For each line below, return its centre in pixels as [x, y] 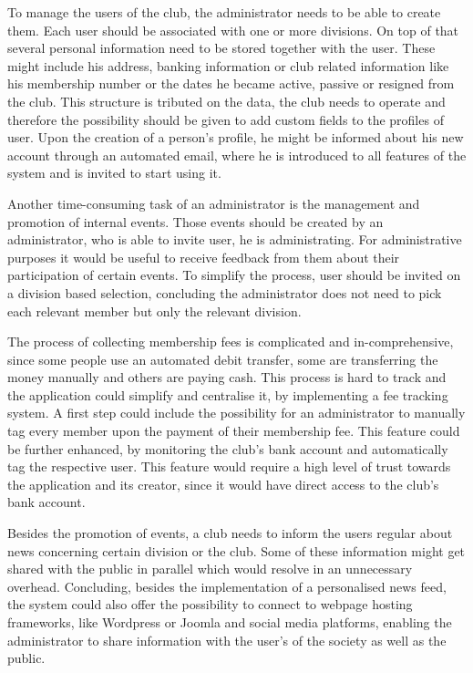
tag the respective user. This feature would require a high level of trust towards [229, 466]
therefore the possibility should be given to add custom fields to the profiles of [226, 119]
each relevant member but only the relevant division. [154, 311]
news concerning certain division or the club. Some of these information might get [236, 550]
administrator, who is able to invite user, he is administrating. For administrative [235, 239]
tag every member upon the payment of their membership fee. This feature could [234, 431]
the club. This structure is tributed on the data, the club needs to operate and [226, 101]
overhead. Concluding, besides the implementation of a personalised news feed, [227, 586]
